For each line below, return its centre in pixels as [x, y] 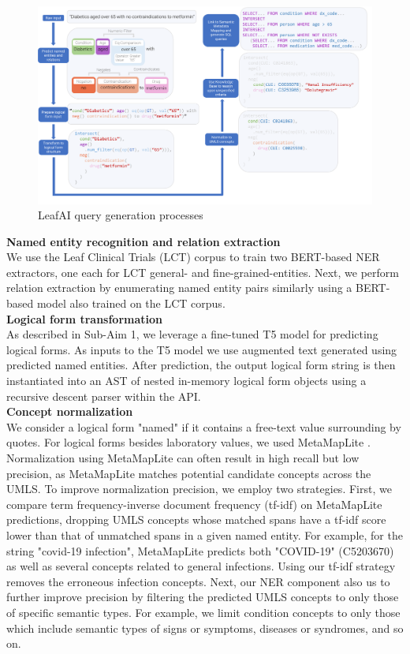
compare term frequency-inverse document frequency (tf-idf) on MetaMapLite [194, 504]
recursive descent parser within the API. [104, 396]
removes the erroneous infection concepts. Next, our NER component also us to [198, 581]
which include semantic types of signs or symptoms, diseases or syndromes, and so [205, 628]
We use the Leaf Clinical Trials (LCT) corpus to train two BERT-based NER [193, 257]
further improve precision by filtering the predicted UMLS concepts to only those [203, 597]
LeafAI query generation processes [121, 215]
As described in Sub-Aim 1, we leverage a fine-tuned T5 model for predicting [192, 334]
